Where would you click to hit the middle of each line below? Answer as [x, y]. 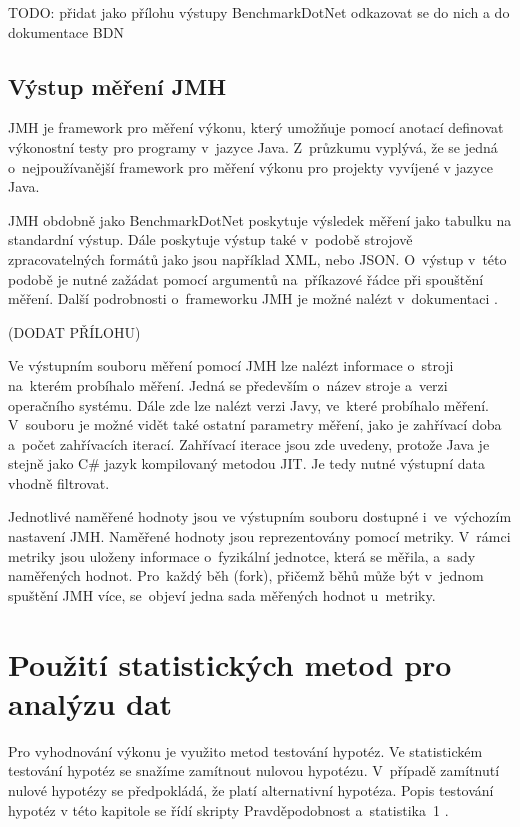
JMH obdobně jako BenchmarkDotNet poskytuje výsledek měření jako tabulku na [260, 219]
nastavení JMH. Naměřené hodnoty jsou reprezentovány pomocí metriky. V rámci [259, 536]
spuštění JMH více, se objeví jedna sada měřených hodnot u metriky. [222, 594]
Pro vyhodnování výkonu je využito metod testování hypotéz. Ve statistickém [245, 750]
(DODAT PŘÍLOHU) [74, 331]
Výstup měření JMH [117, 85]
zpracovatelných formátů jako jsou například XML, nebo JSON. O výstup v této [257, 258]
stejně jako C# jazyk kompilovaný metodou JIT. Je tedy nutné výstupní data [246, 463]
